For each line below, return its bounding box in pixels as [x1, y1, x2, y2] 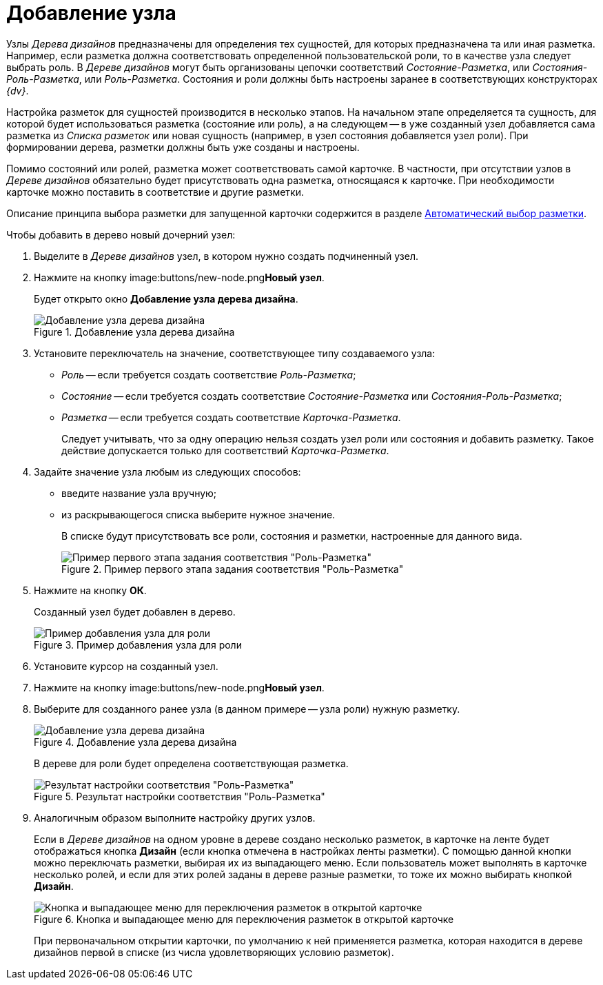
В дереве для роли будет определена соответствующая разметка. [34, 757, 349, 769]
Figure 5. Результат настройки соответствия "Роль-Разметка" [34, 790, 325, 802]
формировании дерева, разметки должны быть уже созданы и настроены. [6, 141, 360, 153]
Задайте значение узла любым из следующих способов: [34, 465, 301, 478]
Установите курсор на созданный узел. [34, 660, 218, 672]
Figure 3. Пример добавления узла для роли [34, 638, 242, 651]
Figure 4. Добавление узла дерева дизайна [34, 735, 237, 748]
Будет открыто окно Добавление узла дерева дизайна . [34, 292, 298, 305]
